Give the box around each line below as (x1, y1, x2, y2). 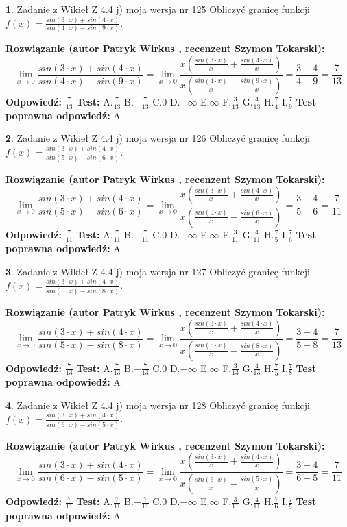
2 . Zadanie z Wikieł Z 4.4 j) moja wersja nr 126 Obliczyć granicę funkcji (5, 131, 310, 145)
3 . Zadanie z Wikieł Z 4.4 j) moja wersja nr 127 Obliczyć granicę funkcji (5, 264, 310, 278)
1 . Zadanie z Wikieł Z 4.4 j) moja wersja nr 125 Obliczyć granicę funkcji (5, 2, 310, 16)
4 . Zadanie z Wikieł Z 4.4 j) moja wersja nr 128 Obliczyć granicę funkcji (5, 397, 310, 412)
